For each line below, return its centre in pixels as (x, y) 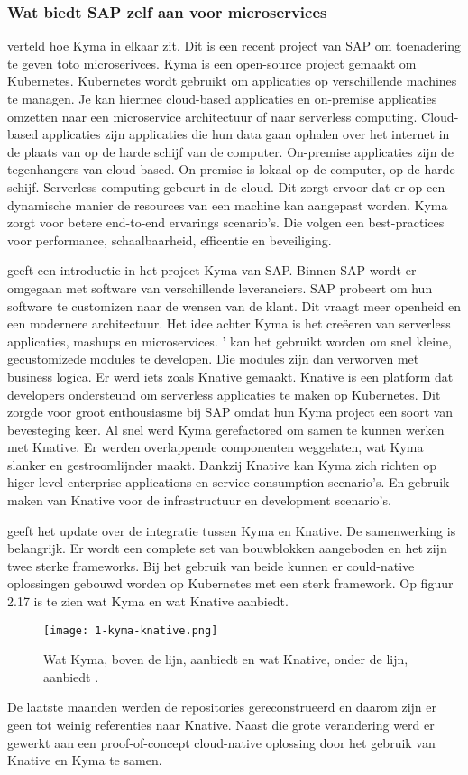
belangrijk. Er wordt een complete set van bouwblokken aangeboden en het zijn (227, 548)
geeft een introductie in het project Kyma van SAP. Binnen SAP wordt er (212, 270)
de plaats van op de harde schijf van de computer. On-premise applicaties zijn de (231, 151)
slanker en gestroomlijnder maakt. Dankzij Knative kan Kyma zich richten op (222, 464)
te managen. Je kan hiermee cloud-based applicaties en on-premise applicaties (222, 98)
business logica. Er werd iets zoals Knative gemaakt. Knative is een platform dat (230, 376)
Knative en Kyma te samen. (85, 760)
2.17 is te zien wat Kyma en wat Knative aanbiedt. (148, 601)
